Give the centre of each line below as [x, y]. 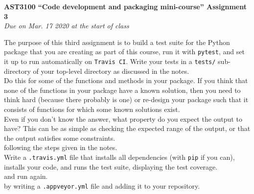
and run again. [26, 176]
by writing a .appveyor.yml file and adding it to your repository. [102, 185]
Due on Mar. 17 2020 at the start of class [67, 26]
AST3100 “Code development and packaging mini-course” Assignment [125, 6]
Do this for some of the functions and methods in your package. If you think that [126, 80]
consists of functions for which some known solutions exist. [92, 109]
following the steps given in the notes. [61, 147]
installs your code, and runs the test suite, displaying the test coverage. [111, 166]
